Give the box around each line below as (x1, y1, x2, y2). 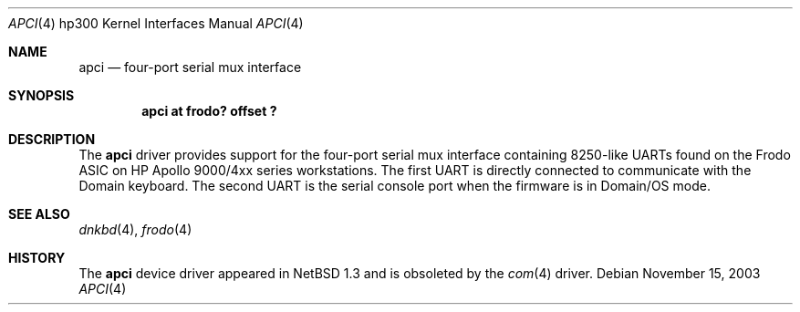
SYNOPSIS (8, 88, 75, 103)
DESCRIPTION (8, 131, 96, 147)
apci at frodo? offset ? (141, 103, 277, 119)
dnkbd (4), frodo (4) (78, 222, 192, 237)
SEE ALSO (8, 206, 70, 222)
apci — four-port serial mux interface (78, 59, 302, 75)
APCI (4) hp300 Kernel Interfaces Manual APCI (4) (8, 16, 304, 31)
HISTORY (8, 250, 66, 265)
